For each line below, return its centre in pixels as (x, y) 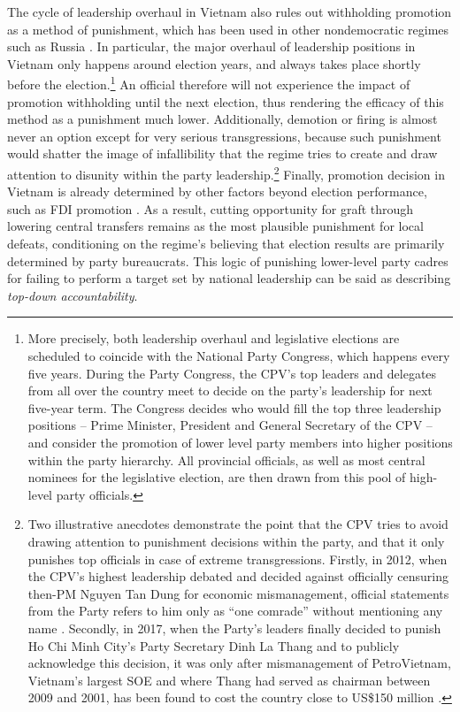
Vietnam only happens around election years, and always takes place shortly (214, 63)
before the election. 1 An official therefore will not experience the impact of (209, 83)
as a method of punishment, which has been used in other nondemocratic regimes (228, 29)
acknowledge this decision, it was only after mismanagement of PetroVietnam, (239, 663)
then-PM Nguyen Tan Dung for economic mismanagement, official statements (238, 593)
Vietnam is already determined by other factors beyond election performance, (217, 191)
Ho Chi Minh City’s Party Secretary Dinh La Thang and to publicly (214, 645)
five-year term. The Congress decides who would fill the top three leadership (234, 407)
